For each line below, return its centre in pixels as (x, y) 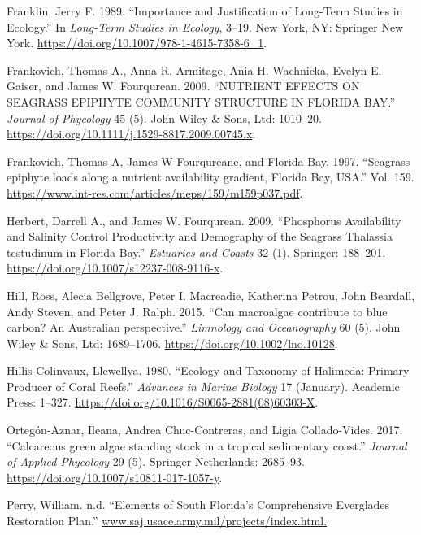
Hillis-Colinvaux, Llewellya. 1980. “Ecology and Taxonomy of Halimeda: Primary (208, 370)
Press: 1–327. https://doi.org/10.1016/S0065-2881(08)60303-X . (163, 402)
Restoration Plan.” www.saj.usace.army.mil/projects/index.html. (167, 521)
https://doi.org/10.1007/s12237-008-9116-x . (115, 268)
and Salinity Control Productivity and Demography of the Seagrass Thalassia (200, 236)
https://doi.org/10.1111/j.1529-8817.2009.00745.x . (131, 134)
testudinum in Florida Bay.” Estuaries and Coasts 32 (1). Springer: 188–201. (196, 252)
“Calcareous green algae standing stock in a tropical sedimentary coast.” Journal (207, 445)
